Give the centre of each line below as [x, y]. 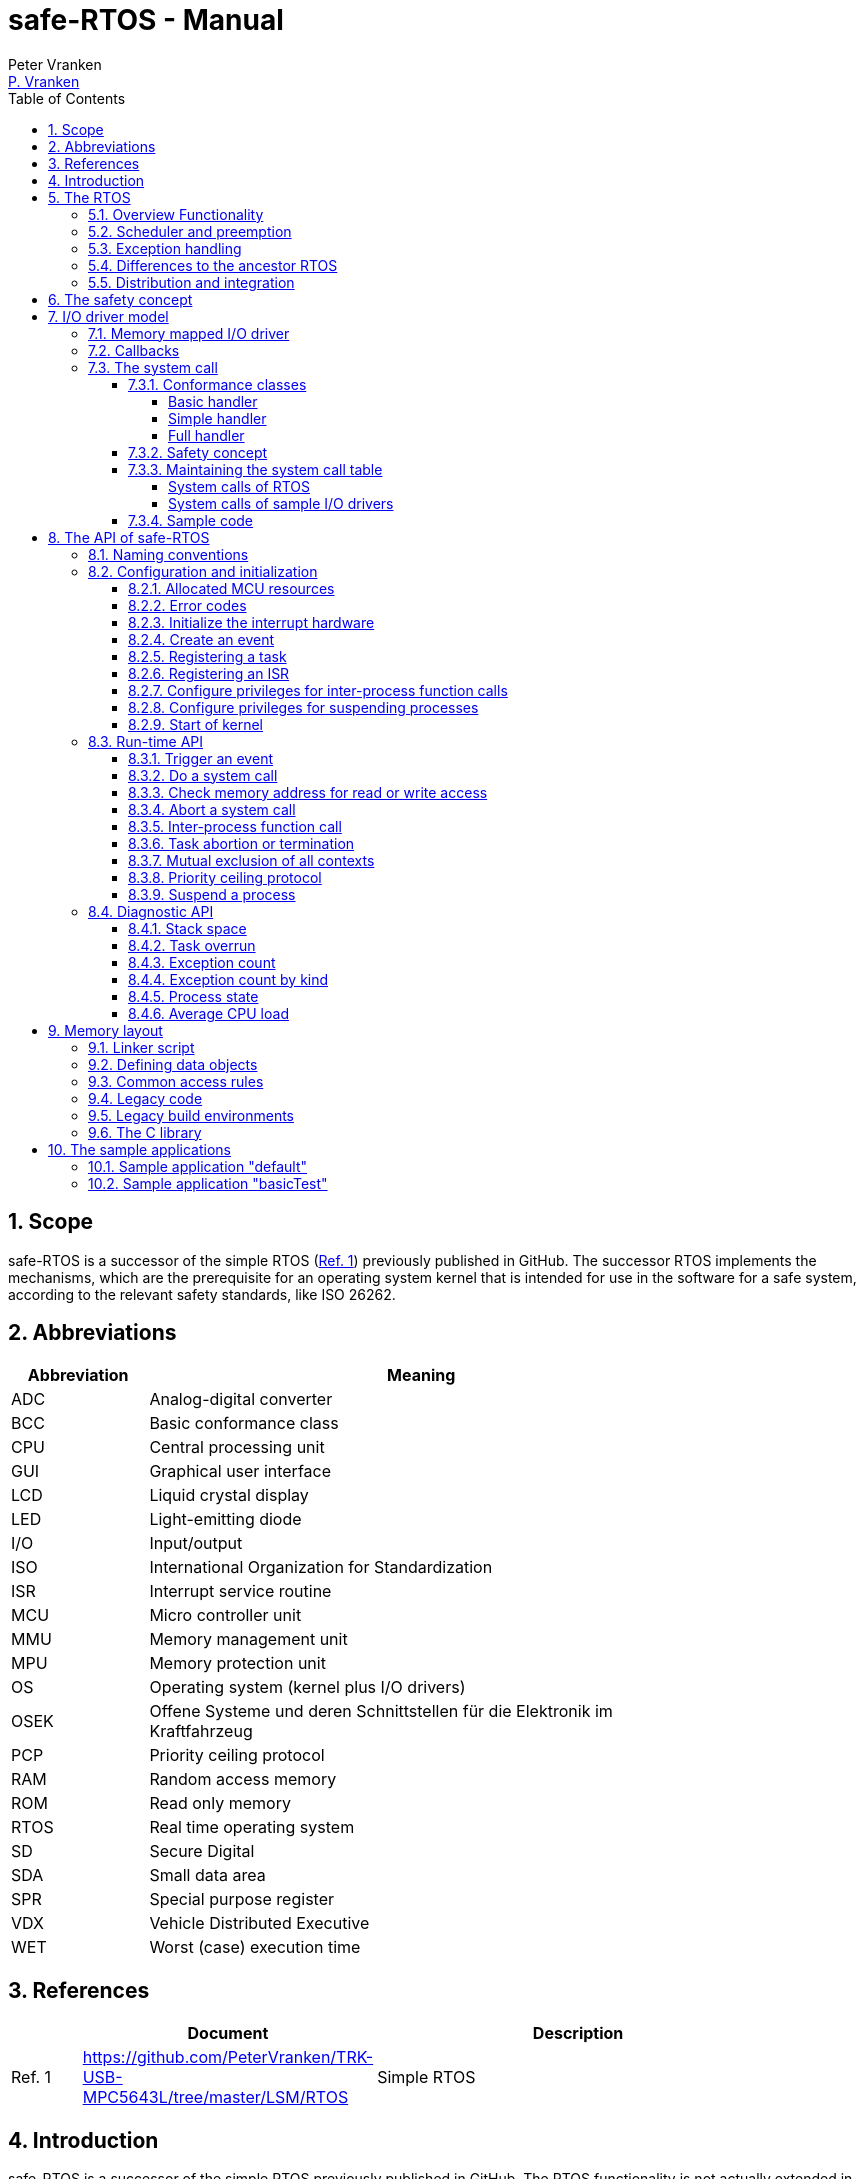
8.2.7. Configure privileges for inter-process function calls [318, 690]
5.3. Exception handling [165, 248]
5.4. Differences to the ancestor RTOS [213, 265]
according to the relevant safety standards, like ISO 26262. [202, 1294]
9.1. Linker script [141, 1047]
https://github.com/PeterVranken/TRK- [228, 2057]
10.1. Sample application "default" [198, 1166]
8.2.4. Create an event [201, 639]
